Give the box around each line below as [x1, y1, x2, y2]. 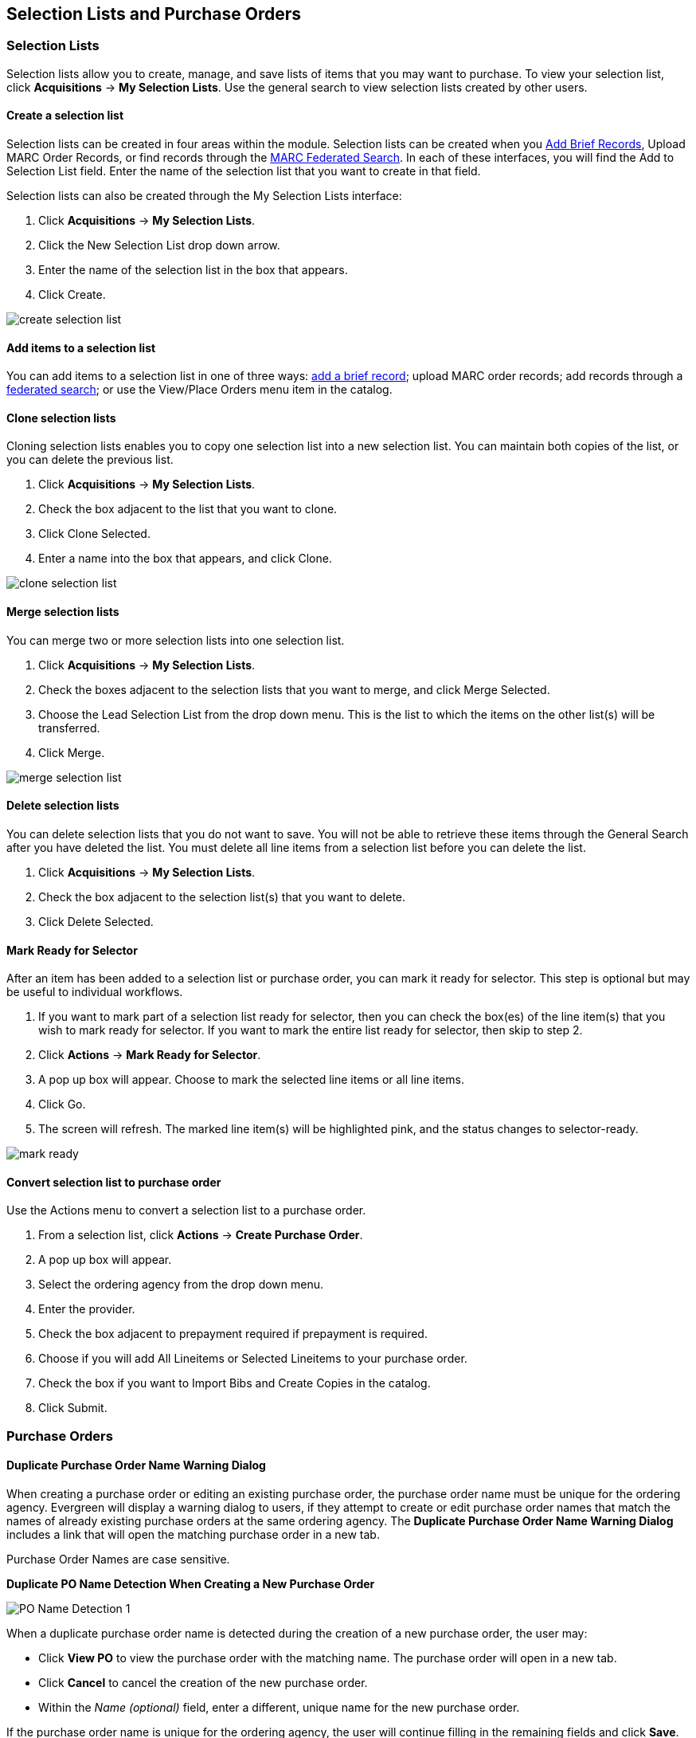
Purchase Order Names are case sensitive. [6, 1552, 230, 1566]
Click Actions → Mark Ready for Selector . [38, 1048, 261, 1062]
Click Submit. [38, 1401, 108, 1415]
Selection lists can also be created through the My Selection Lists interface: [6, 189, 402, 203]
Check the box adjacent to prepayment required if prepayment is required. [38, 1327, 428, 1341]
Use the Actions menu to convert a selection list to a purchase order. [6, 1203, 366, 1218]
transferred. [38, 720, 100, 735]
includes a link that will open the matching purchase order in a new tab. [6, 1527, 380, 1541]
